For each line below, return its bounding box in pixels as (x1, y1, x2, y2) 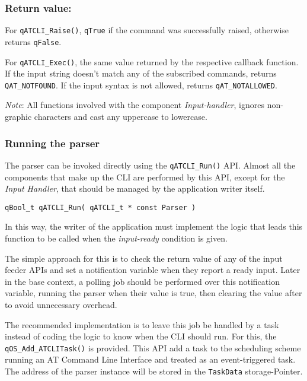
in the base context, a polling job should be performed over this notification (5, 275, 280, 287)
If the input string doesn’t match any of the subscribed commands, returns (5, 67, 277, 80)
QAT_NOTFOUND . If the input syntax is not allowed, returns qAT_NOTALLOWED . (5, 78, 277, 91)
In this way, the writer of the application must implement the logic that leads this (5, 220, 303, 233)
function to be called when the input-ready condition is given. (5, 231, 228, 244)
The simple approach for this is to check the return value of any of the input (5, 252, 283, 264)
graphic (5, 110, 32, 123)
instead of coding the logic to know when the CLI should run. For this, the (5, 330, 277, 342)
